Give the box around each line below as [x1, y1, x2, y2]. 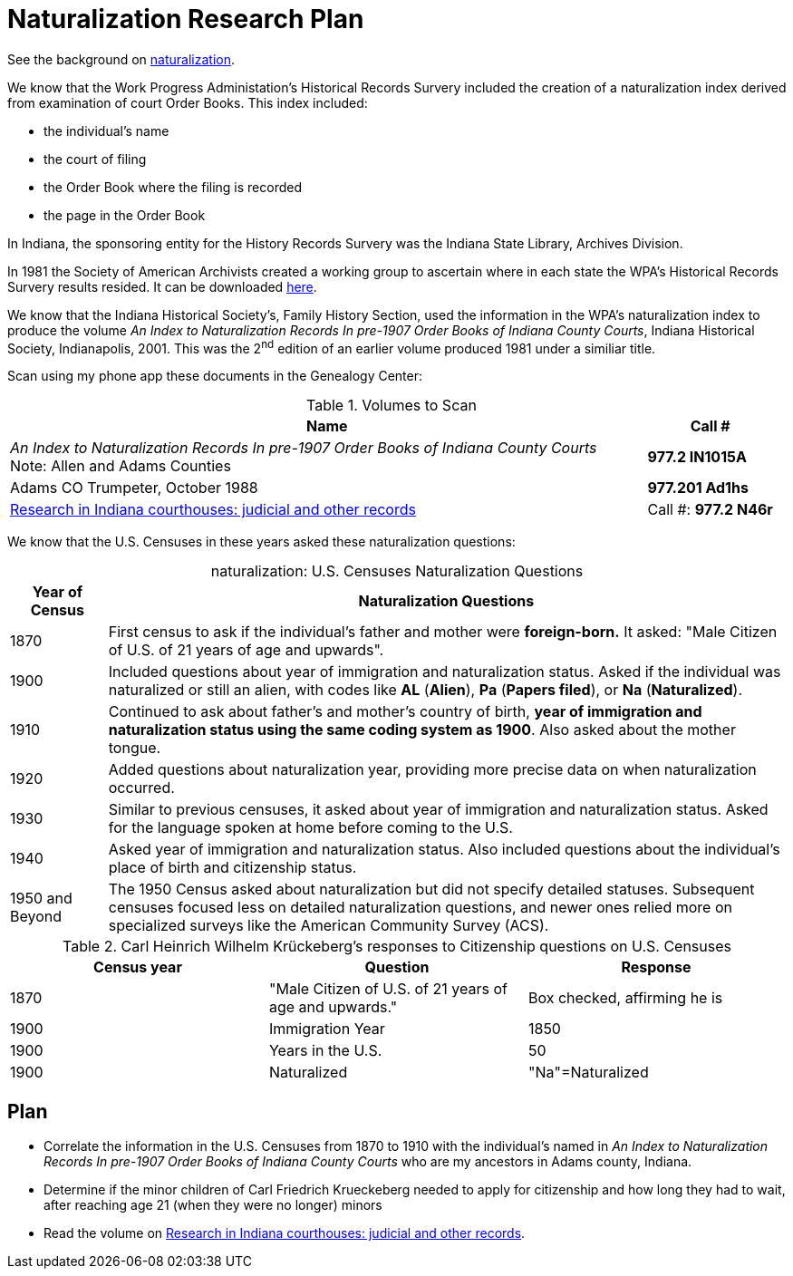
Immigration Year [268, 1020, 385, 1039]
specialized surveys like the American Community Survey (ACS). [108, 916, 549, 935]
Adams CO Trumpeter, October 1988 [10, 478, 258, 498]
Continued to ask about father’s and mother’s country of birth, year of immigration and [108, 702, 702, 721]
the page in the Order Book [44, 207, 206, 223]
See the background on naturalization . [7, 51, 236, 67]
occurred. [108, 778, 175, 797]
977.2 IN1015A [647, 448, 747, 467]
